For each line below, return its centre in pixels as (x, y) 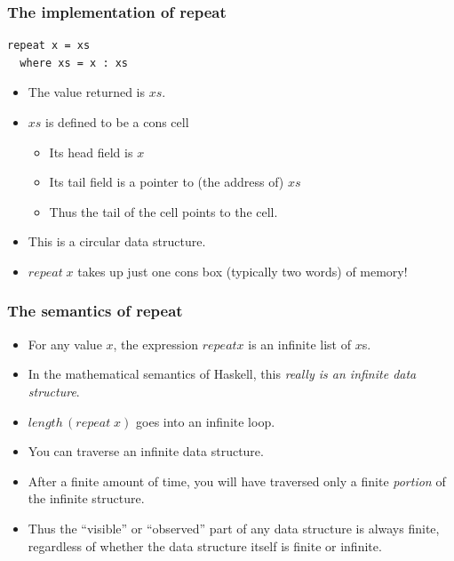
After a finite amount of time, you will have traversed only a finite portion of (237, 481)
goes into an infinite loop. (206, 421)
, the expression (156, 344)
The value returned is (87, 92)
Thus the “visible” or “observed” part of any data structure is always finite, (234, 528)
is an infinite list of (299, 344)
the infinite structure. (86, 498)
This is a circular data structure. (117, 241)
